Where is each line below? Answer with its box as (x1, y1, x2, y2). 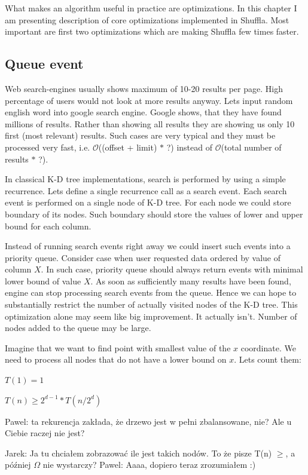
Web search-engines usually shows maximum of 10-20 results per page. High (5, 82, 283, 94)
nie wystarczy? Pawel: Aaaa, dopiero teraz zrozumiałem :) (42, 458, 256, 471)
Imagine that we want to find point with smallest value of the (5, 341, 231, 354)
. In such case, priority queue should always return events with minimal (41, 263, 303, 275)
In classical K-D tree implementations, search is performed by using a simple (5, 173, 286, 185)
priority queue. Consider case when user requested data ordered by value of (5, 251, 281, 263)
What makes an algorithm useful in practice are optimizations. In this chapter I (5, 2, 297, 14)
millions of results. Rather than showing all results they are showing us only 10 (5, 117, 295, 130)
